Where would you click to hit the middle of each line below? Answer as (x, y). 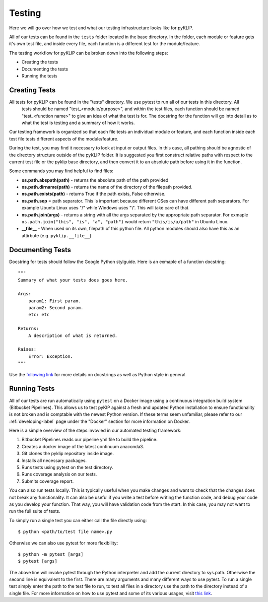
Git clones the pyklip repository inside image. (68, 454)
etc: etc (39, 315)
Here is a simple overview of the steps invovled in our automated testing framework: (95, 431)
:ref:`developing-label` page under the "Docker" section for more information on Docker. (100, 421)
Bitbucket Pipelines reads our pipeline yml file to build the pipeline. (90, 440)
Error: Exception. (51, 356)
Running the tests (39, 76)
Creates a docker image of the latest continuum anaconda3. (83, 446)
